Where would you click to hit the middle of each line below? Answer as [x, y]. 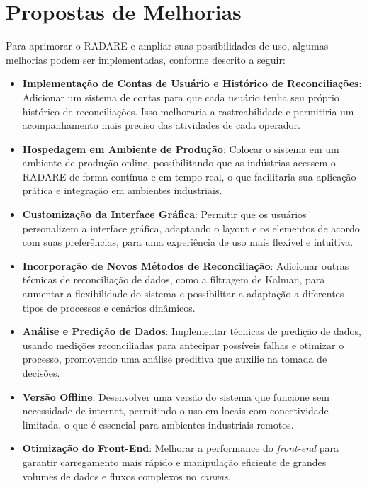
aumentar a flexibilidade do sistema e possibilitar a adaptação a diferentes [183, 294]
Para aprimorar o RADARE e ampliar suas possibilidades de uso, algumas [167, 46]
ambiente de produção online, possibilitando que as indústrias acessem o [179, 163]
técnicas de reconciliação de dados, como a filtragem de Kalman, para [174, 279]
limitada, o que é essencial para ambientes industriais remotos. [158, 424]
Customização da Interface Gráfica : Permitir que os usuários [164, 214]
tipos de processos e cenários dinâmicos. [109, 307]
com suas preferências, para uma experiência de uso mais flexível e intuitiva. [188, 242]
